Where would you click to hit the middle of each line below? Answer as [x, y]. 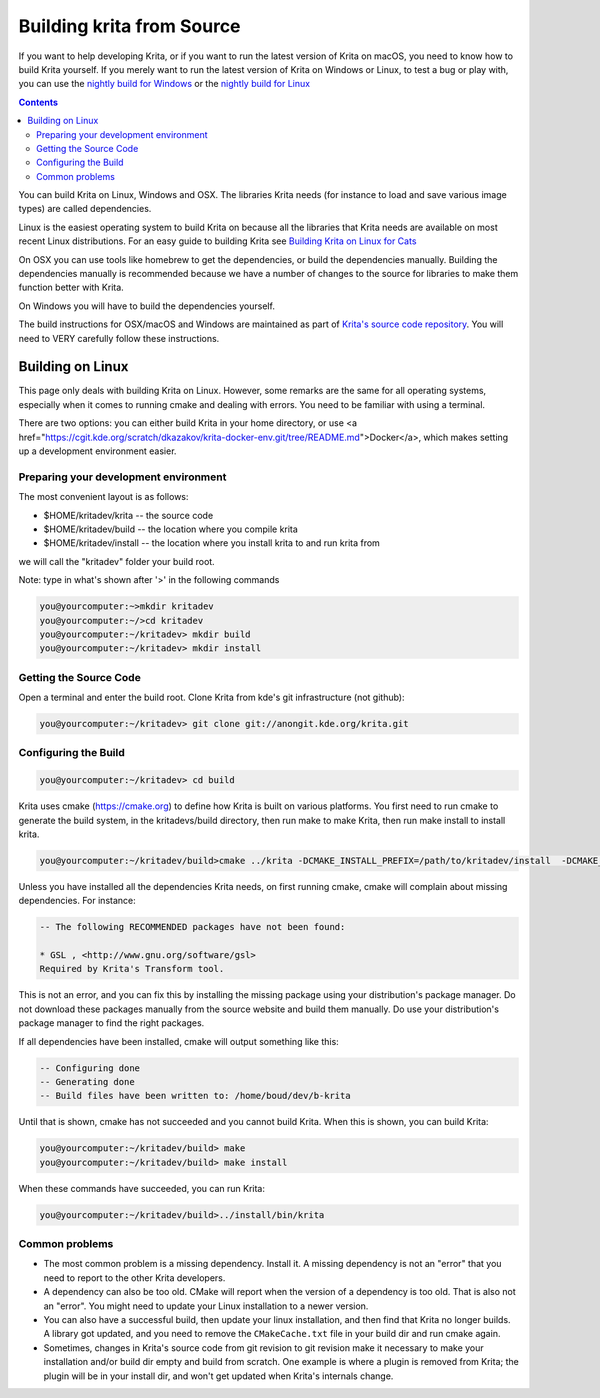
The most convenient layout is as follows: [103, 497]
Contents [38, 102]
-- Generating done [87, 1081]
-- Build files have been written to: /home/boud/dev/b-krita [195, 1096]
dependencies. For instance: [77, 901]
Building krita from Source [129, 26]
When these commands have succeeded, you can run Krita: [141, 1188]
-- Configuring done [89, 1068]
